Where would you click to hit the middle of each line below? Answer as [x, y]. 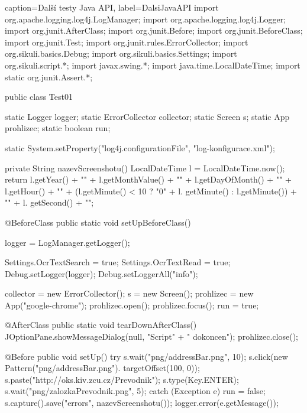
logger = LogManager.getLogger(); [67, 242]
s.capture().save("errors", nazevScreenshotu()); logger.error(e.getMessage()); [142, 403]
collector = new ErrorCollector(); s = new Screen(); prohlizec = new [129, 293]
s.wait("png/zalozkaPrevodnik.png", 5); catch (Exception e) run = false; [135, 391]
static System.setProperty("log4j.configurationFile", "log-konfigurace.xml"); [140, 147]
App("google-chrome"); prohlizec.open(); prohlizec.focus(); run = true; [132, 305]
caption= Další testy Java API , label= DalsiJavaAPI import [112, 7]
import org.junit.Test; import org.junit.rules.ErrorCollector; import [127, 42]
